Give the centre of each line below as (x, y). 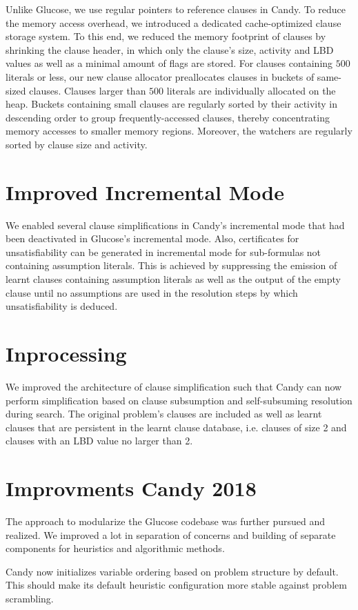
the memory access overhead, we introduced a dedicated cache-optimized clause (173, 22)
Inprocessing (66, 353)
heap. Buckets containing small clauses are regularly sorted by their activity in (172, 104)
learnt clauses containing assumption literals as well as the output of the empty (173, 279)
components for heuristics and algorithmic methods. (115, 548)
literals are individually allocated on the (251, 90)
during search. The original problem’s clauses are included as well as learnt (164, 414)
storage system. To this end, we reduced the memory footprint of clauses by (166, 36)
